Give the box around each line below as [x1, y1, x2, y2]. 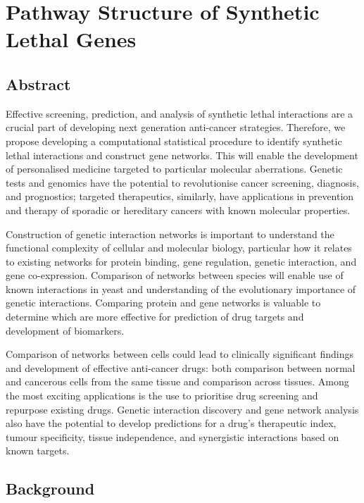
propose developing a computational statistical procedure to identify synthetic [6, 133, 342, 148]
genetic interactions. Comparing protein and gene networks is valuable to [6, 295, 321, 310]
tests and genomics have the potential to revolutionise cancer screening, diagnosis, [6, 175, 359, 190]
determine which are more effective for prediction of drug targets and [6, 309, 304, 324]
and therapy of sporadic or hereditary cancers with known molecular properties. [6, 202, 351, 217]
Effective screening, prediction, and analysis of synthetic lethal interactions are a [6, 106, 353, 120]
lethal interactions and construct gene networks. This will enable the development [6, 147, 358, 162]
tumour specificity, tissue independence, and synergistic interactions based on [6, 429, 339, 444]
